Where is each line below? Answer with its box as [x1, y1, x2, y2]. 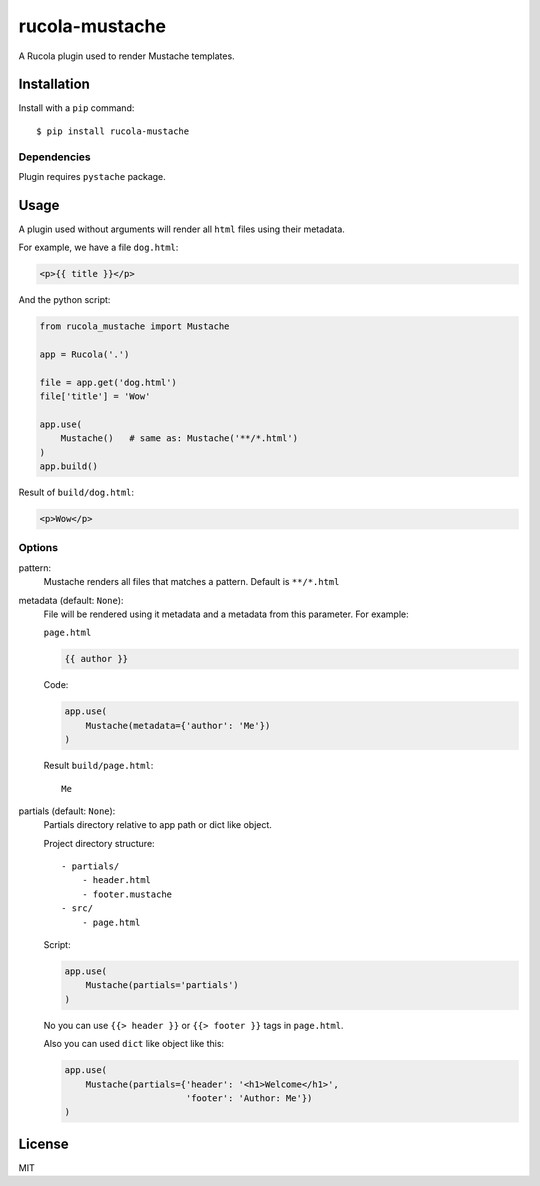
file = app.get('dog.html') [39, 376, 177, 388]
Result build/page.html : [43, 760, 154, 772]
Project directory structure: [43, 837, 155, 849]
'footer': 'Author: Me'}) [185, 1092, 313, 1104]
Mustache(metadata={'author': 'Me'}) [85, 720, 271, 731]
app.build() [39, 461, 99, 472]
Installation [18, 76, 90, 93]
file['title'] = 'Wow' [39, 391, 151, 402]
